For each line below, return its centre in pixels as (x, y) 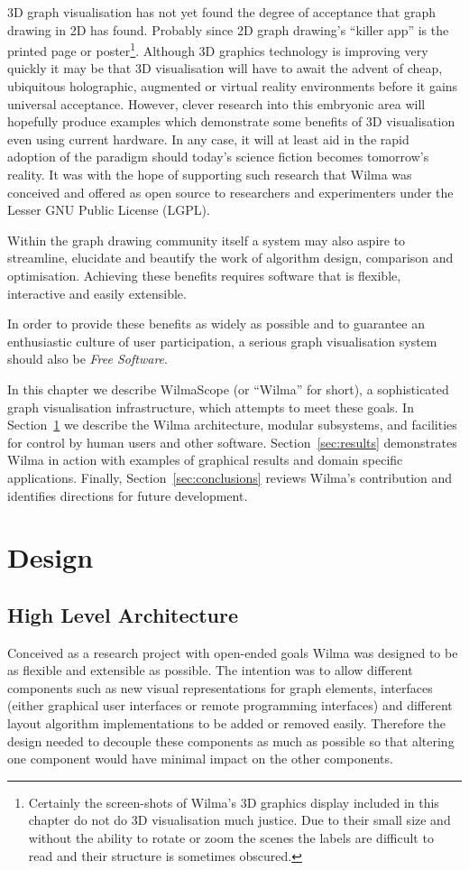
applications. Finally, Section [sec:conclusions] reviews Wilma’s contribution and (230, 477)
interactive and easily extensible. (97, 293)
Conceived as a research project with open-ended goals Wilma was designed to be (233, 652)
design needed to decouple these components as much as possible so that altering (231, 740)
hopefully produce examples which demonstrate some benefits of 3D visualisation (231, 121)
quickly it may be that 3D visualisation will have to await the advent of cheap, (225, 68)
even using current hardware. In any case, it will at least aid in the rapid (208, 139)
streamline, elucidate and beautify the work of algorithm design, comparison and (230, 258)
